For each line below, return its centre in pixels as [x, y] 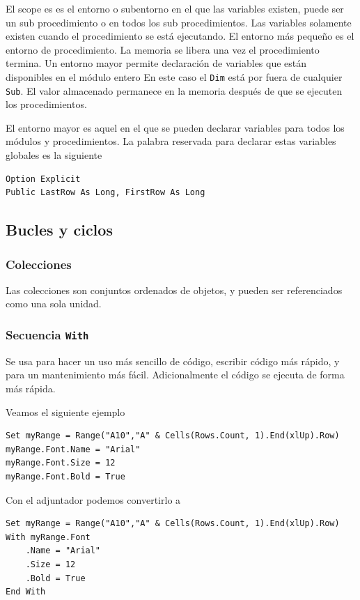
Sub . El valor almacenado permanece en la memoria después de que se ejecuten [174, 90]
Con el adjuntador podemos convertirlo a [93, 499]
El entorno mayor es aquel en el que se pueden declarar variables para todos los [175, 127]
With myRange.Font [48, 537]
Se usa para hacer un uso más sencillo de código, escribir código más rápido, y [173, 361]
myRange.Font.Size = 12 [61, 463]
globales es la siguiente [54, 155]
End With [26, 592]
